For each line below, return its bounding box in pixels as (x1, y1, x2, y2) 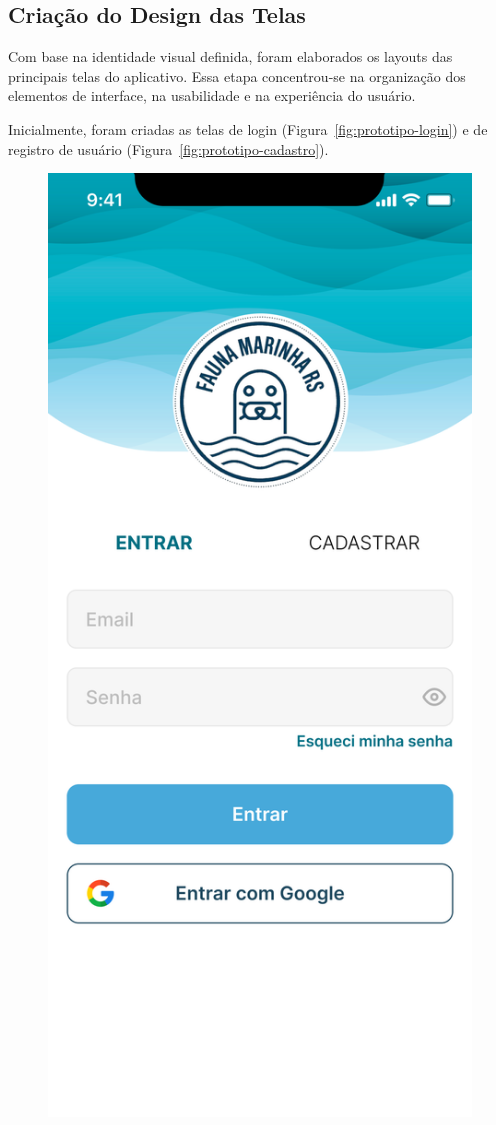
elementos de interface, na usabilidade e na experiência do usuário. (8, 85, 416, 106)
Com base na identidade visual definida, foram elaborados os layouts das (8, 46, 453, 67)
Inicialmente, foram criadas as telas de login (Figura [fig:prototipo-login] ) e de (8, 118, 488, 139)
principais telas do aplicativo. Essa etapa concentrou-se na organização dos (8, 65, 466, 86)
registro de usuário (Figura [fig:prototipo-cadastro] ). (8, 138, 329, 159)
